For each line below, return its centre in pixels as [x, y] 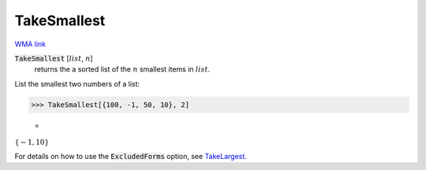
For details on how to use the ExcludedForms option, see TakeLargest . [131, 156]
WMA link [30, 44]
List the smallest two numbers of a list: [77, 83]
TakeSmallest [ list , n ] [54, 58]
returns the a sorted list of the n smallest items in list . [122, 69]
